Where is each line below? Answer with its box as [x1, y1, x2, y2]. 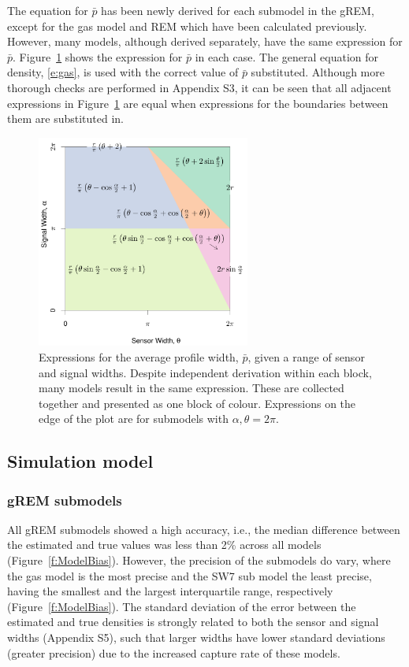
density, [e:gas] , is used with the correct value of [7, 64, 239, 80]
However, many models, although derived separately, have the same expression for [7, 33, 403, 50]
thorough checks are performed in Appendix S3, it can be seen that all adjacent [7, 79, 392, 95]
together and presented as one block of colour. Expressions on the [39, 395, 356, 411]
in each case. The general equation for [195, 48, 379, 65]
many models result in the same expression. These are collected [39, 380, 344, 396]
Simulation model [7, 449, 154, 473]
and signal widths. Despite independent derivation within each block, [39, 364, 372, 380]
